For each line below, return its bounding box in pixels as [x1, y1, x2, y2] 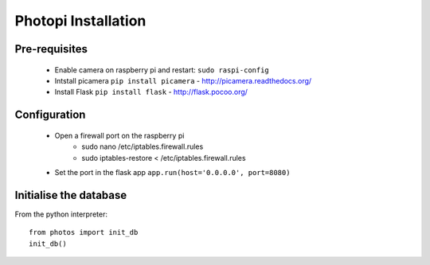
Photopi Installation [14, 12, 147, 29]
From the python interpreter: [14, 209, 107, 219]
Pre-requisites [14, 42, 88, 56]
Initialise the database [14, 188, 127, 202]
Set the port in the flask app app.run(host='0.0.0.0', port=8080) [54, 167, 291, 177]
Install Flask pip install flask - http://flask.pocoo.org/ [54, 88, 248, 97]
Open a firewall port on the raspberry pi [54, 131, 185, 140]
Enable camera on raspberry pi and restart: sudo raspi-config [54, 64, 270, 75]
